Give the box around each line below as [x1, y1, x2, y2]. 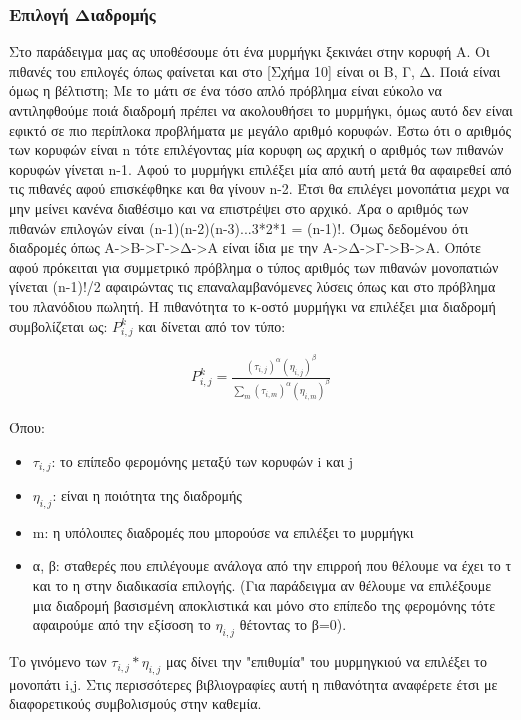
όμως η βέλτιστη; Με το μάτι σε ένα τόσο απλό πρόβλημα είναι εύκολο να [9, 80, 442, 101]
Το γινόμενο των [9, 651, 107, 672]
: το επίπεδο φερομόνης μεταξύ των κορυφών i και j [51, 450, 354, 471]
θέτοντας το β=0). [239, 614, 347, 635]
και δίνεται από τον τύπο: [138, 315, 286, 336]
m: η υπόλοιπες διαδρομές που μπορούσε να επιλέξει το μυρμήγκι [32, 521, 414, 542]
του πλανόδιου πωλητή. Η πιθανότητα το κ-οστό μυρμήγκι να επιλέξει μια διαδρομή [9, 295, 496, 316]
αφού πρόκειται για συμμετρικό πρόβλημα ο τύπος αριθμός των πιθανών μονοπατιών [9, 256, 499, 277]
